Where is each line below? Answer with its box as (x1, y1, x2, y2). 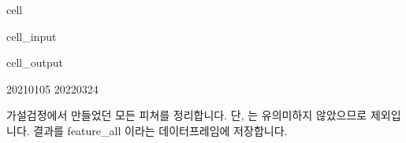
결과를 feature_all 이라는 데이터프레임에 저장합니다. (33, 122, 288, 138)
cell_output (6, 54, 63, 71)
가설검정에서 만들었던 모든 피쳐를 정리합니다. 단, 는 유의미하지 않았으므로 (6, 107, 367, 123)
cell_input (6, 27, 57, 44)
